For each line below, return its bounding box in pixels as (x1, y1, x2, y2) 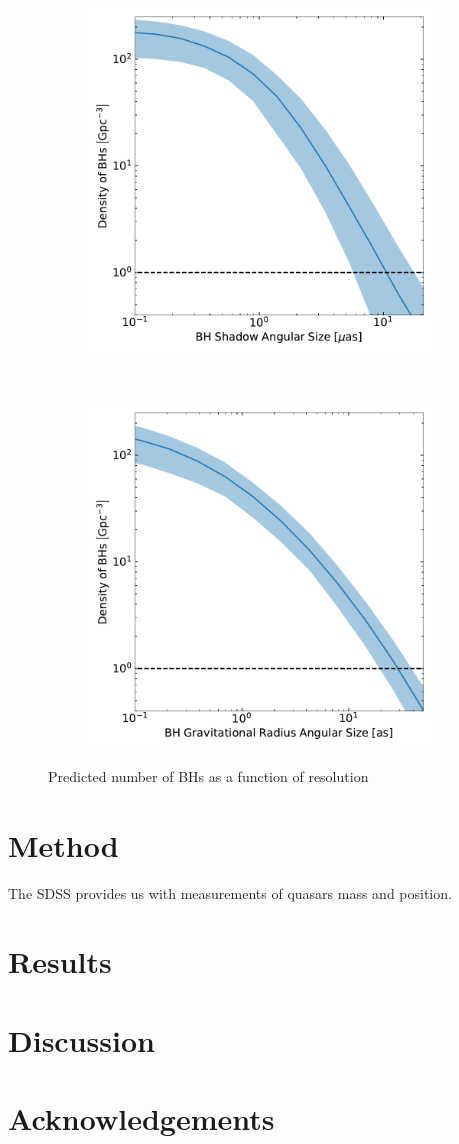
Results (8, 941, 112, 982)
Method (8, 824, 119, 865)
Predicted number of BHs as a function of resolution (48, 765, 369, 786)
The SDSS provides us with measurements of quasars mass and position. (8, 882, 452, 903)
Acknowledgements (8, 1098, 275, 1139)
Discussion (8, 1019, 155, 1060)
